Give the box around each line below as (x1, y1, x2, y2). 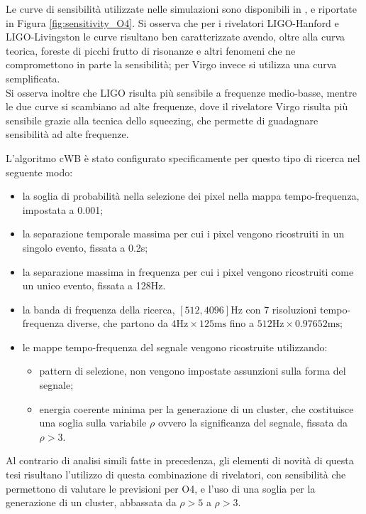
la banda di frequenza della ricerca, (22, 301, 175, 316)
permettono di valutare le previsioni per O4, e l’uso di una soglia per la (6, 481, 316, 496)
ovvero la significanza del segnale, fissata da (157, 415, 348, 430)
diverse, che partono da (67, 316, 168, 331)
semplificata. (6, 70, 60, 85)
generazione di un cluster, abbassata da (6, 495, 177, 510)
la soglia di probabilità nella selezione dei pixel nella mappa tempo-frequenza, (22, 188, 360, 203)
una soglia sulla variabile (39, 415, 147, 430)
